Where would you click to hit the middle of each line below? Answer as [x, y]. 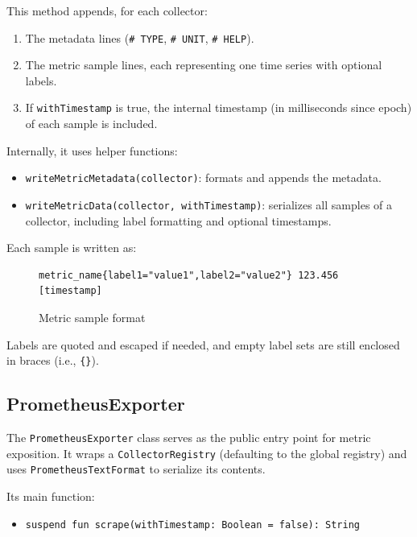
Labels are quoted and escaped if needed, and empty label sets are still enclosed [203, 344]
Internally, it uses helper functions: [92, 150]
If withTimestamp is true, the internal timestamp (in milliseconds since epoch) [219, 107]
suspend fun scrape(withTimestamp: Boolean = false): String [193, 525]
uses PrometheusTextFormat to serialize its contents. [136, 469]
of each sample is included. [91, 124]
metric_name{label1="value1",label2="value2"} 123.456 [189, 275]
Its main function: [51, 496]
